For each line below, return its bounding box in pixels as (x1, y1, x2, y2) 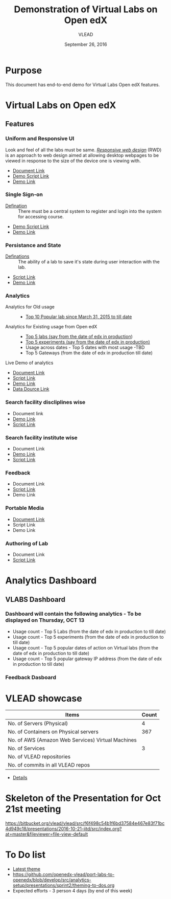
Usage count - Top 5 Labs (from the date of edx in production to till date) (12, 628, 166, 635)
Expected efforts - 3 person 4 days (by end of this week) (12, 887, 133, 893)
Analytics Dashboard (5, 575, 97, 587)
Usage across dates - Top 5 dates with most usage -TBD (25, 344, 145, 351)
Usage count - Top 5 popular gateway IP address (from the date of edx (12, 656, 162, 662)
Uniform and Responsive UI (5, 135, 75, 142)
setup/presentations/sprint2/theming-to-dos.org (12, 882, 115, 888)
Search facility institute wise (5, 434, 78, 441)
